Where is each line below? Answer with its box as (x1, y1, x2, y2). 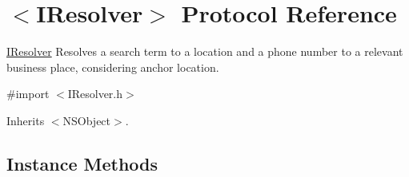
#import (6, 85, 50, 102)
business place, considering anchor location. (6, 58, 219, 75)
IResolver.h (67, 85, 123, 102)
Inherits (6, 112, 45, 128)
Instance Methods (6, 151, 158, 175)
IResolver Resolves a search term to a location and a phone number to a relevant (6, 43, 403, 60)
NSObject (62, 112, 111, 128)
